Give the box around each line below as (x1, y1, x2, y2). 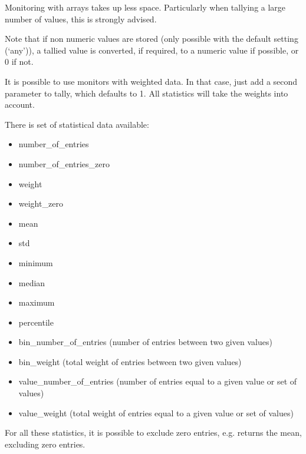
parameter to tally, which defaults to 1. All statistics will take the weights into (5, 87, 288, 99)
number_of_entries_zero (18, 157, 110, 170)
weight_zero (18, 197, 63, 210)
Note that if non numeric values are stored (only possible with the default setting (5, 32, 298, 45)
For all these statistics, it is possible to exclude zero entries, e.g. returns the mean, (5, 426, 302, 439)
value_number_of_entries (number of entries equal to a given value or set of (18, 375, 297, 387)
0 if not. (5, 55, 34, 68)
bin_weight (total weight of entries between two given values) (18, 355, 242, 367)
